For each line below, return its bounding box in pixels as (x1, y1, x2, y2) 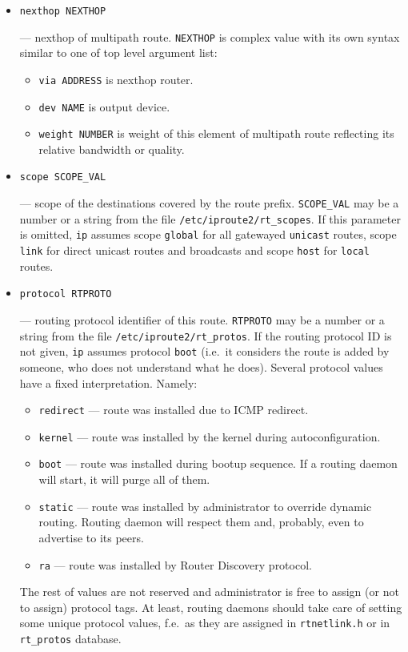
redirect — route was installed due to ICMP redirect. (38, 401, 309, 418)
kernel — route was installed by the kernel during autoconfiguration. (38, 428, 381, 445)
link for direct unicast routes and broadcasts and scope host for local (19, 242, 370, 259)
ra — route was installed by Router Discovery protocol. (38, 556, 312, 573)
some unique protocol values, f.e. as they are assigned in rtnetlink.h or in (19, 614, 390, 631)
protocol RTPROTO (19, 288, 112, 300)
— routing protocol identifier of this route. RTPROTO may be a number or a (19, 312, 385, 328)
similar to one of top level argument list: (19, 44, 218, 61)
